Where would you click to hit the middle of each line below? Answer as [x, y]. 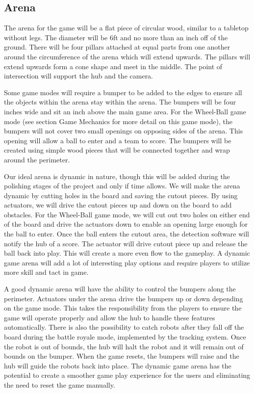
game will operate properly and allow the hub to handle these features [110, 317]
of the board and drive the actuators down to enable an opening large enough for [126, 224]
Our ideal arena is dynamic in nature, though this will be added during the [117, 176]
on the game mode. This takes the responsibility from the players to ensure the [123, 308]
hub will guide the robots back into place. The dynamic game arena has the [118, 365]
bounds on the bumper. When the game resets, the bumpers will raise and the [122, 356]
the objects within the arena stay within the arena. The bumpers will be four [120, 102]
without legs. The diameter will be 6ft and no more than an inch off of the [116, 37]
